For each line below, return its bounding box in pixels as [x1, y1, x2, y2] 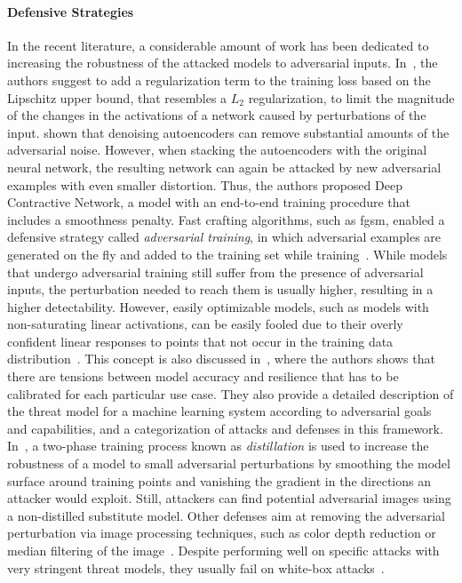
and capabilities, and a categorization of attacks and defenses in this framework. [7, 419, 443, 437]
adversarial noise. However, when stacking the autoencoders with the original [7, 140, 427, 159]
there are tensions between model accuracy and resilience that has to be [7, 367, 399, 386]
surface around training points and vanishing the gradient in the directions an [7, 471, 431, 490]
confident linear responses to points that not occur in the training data [7, 331, 394, 350]
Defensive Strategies [7, 2, 134, 20]
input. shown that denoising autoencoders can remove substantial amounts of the [7, 123, 450, 141]
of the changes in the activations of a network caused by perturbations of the [7, 106, 426, 124]
